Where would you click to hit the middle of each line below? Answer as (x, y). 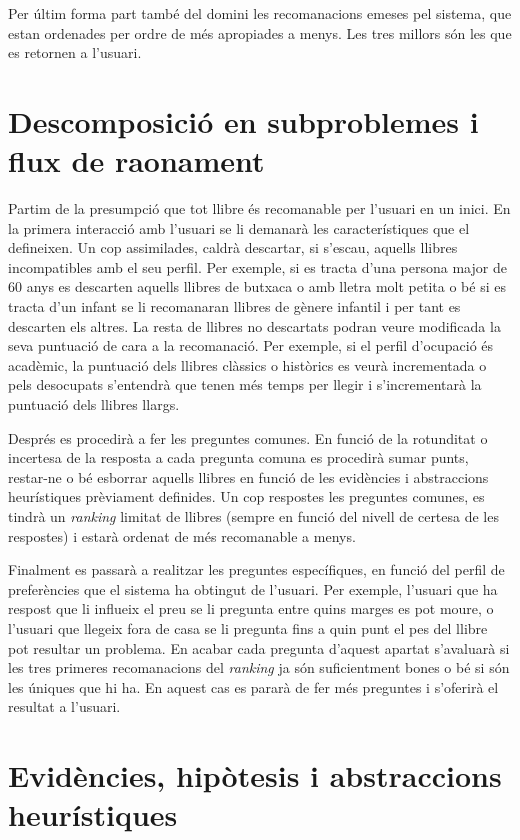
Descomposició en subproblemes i (243, 120)
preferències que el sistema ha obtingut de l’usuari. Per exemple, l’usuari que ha (253, 588)
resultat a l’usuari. (64, 706)
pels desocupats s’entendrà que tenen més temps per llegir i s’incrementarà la (245, 384)
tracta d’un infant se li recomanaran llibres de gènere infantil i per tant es (234, 306)
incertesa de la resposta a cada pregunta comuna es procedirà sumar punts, (238, 457)
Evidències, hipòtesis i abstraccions (255, 775)
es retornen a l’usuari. (75, 52)
